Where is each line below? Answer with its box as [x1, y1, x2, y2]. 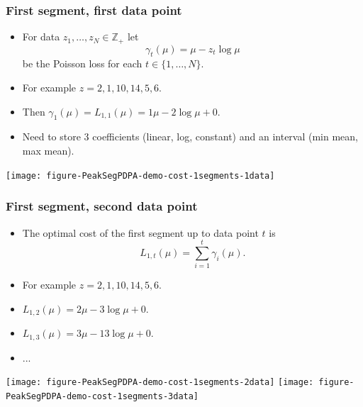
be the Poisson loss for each [22, 56, 143, 71]
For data [22, 29, 60, 44]
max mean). [22, 143, 74, 158]
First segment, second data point [6, 197, 198, 215]
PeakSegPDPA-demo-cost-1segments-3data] [6, 391, 199, 401]
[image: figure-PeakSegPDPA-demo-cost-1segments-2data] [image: [6, 377, 314, 388]
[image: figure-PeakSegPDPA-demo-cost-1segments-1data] [6, 170, 275, 181]
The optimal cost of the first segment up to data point [22, 225, 259, 240]
